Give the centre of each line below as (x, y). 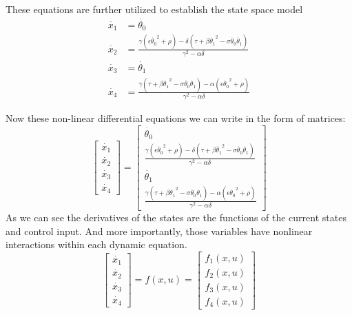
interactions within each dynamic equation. (96, 244)
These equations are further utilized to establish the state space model (154, 9)
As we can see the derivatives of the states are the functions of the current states (176, 217)
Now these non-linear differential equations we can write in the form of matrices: (176, 118)
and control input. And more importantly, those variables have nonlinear (159, 231)
